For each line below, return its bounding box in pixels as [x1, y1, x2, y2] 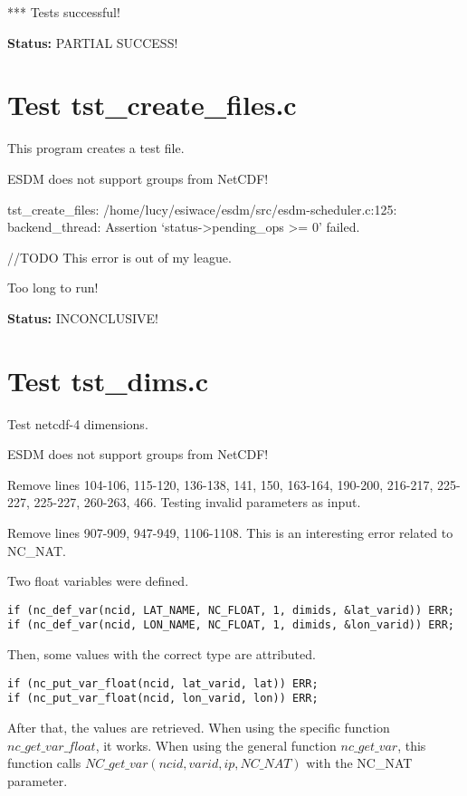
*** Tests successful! [7, 3, 120, 21]
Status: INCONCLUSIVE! [7, 308, 158, 327]
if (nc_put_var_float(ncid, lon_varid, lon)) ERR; [7, 692, 319, 705]
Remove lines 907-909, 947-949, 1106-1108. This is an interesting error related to [7, 523, 453, 542]
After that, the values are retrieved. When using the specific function [7, 717, 390, 736]
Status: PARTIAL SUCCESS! [7, 33, 178, 52]
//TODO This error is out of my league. [7, 247, 232, 266]
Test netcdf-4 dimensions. [7, 414, 148, 433]
